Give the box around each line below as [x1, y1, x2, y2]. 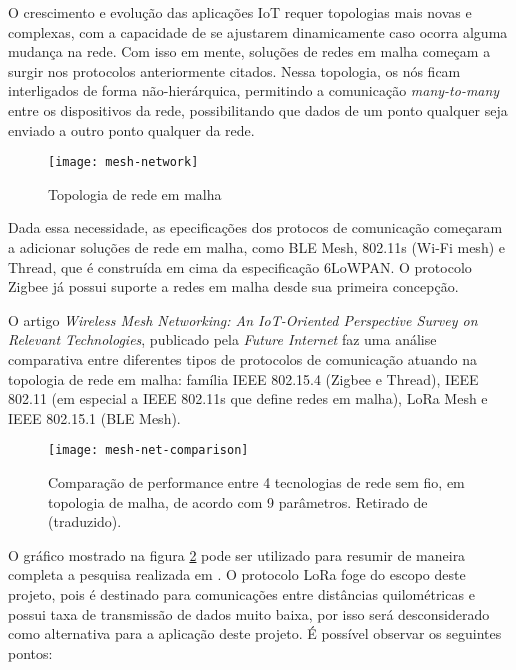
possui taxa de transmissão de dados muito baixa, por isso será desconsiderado [8, 603, 490, 624]
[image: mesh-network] [48, 155, 199, 170]
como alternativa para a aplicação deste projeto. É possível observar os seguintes [8, 623, 502, 644]
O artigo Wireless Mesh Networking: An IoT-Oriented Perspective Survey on [8, 309, 478, 330]
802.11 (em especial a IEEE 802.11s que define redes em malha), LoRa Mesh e [8, 388, 488, 409]
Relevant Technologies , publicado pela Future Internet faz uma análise [8, 329, 437, 350]
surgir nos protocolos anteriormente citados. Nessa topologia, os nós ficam [8, 60, 461, 81]
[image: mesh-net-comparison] [48, 443, 249, 458]
